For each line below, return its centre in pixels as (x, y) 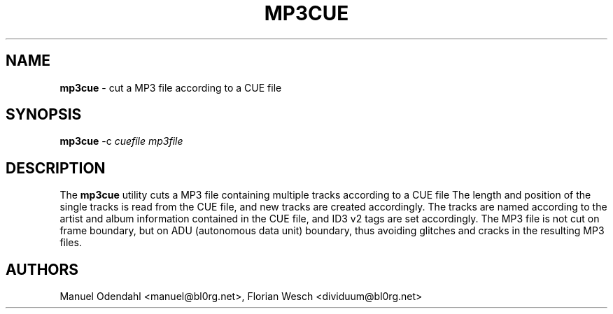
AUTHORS (42, 269)
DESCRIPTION (56, 168)
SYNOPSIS (44, 115)
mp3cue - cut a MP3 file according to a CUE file (171, 87)
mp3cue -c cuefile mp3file (121, 141)
